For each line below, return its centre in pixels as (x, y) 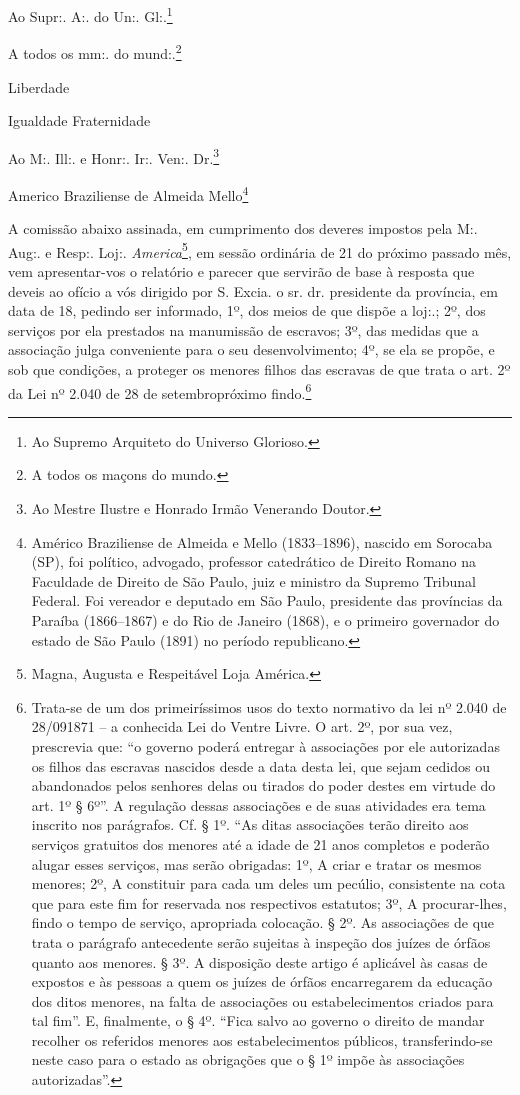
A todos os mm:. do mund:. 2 (95, 51)
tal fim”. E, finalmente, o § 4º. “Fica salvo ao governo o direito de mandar (258, 1020)
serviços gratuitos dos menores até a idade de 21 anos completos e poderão (260, 843)
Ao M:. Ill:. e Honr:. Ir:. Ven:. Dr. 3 (114, 156)
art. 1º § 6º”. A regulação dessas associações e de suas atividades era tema (258, 804)
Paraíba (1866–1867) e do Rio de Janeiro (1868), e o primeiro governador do (265, 620)
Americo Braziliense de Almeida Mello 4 (128, 193)
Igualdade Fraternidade (79, 120)
